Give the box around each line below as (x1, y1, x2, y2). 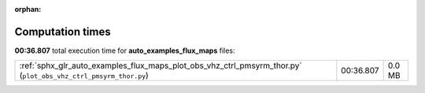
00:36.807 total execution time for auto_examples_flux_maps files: (14, 46, 235, 55)
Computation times (14, 24, 111, 39)
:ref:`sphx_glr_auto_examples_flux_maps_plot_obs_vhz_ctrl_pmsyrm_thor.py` (19, 60, 302, 71)
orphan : (14, 5, 42, 13)
